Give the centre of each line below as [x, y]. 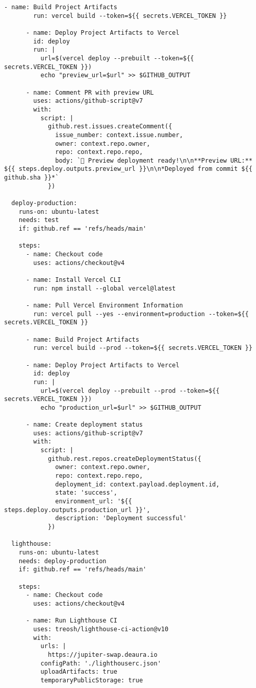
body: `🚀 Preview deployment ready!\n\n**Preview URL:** [154, 160]
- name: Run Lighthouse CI [71, 621]
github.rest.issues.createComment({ [110, 127]
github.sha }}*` [32, 178]
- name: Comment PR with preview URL [90, 92]
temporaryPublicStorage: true [92, 680]
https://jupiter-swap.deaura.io [103, 654]
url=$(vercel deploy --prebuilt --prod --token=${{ [130, 391]
